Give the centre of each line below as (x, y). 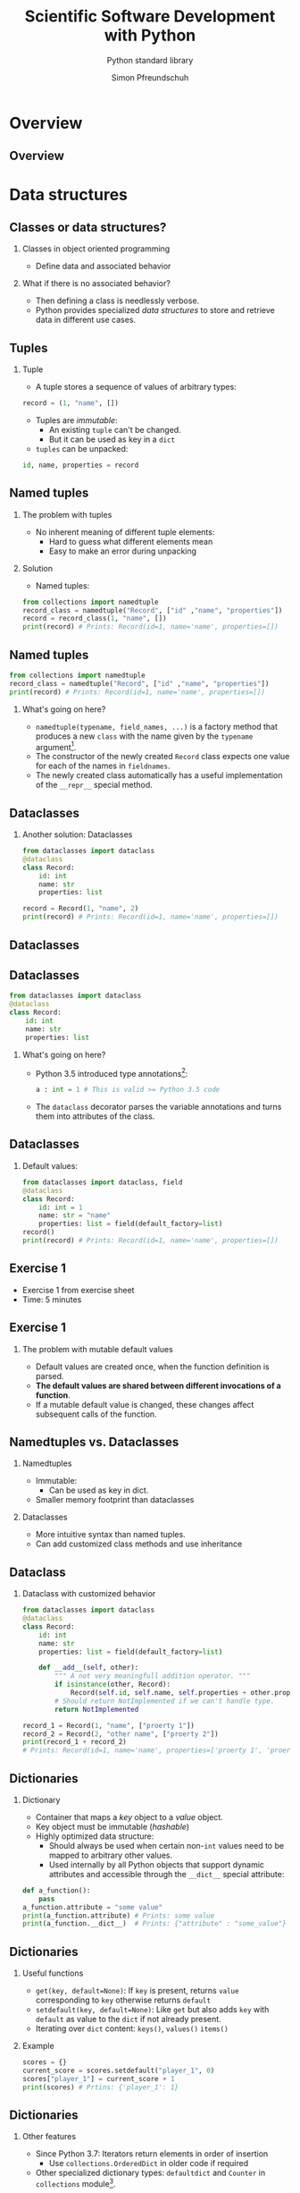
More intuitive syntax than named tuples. (110, 1535)
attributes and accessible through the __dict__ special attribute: (167, 1874)
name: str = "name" (75, 1215)
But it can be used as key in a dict (112, 439)
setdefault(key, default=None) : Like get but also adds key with (152, 2010)
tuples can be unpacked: (82, 449)
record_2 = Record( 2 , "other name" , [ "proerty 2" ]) (120, 1734)
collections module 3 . (75, 2183)
